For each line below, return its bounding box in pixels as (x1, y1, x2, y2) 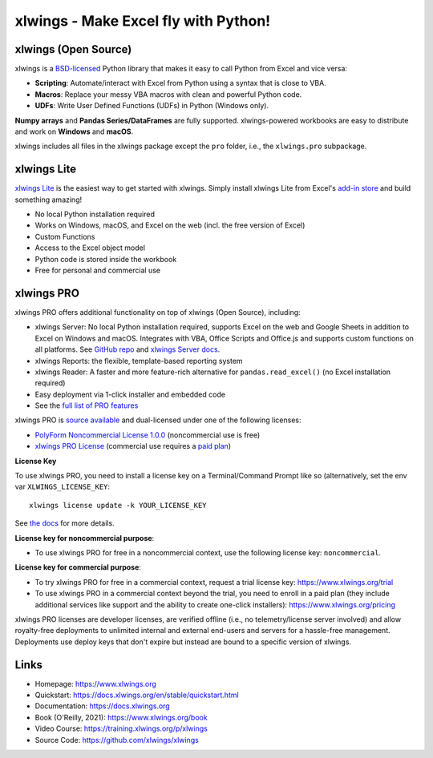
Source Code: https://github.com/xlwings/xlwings (34, 735, 200, 744)
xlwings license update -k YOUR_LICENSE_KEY (29, 501, 208, 510)
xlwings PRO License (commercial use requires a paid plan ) (34, 441, 232, 451)
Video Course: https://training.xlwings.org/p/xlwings (34, 724, 208, 733)
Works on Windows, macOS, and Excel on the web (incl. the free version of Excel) (34, 220, 306, 230)
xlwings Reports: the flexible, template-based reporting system (34, 356, 244, 365)
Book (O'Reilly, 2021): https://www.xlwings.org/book (34, 712, 208, 722)
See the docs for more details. (14, 518, 115, 528)
